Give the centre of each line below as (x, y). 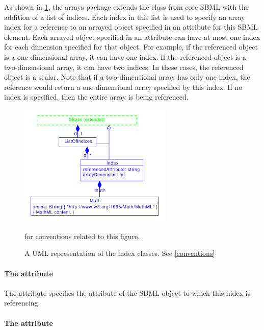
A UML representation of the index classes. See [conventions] (120, 253)
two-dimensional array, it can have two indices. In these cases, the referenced (124, 67)
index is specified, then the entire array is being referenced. (96, 97)
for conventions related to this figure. (82, 236)
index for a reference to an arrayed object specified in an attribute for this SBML (131, 27)
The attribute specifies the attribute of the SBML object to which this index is (127, 292)
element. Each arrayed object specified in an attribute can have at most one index (132, 37)
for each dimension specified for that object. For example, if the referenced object (131, 47)
